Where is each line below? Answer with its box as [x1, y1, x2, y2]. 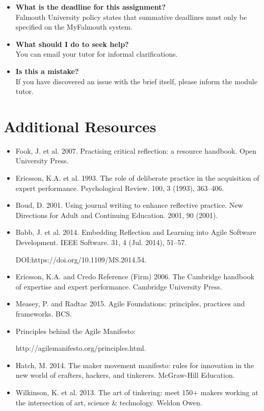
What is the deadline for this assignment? [15, 2, 166, 12]
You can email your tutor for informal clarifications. [15, 49, 178, 59]
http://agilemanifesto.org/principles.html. [15, 343, 146, 353]
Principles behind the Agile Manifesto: [15, 325, 136, 336]
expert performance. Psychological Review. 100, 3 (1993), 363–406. [15, 182, 224, 193]
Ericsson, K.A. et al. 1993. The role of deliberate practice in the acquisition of [15, 173, 259, 183]
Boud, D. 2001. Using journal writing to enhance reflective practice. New [15, 200, 243, 210]
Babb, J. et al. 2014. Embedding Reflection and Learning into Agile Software [15, 227, 256, 237]
